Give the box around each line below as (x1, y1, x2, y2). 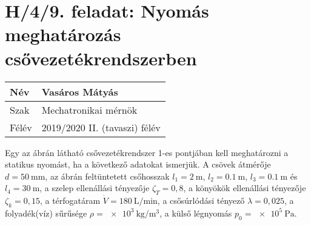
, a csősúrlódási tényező (157, 194, 245, 207)
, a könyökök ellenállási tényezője (183, 181, 306, 194)
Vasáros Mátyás (41, 84, 118, 99)
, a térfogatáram (39, 194, 101, 207)
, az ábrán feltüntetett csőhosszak (45, 169, 170, 182)
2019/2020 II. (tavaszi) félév (41, 120, 161, 134)
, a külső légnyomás (159, 206, 232, 219)
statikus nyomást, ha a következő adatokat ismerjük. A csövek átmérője (5, 158, 271, 171)
